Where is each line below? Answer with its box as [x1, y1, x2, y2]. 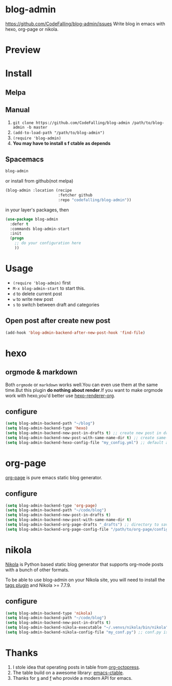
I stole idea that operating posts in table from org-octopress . [12, 664, 140, 670]
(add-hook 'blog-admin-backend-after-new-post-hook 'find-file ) [5, 330, 145, 335]
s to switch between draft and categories [12, 301, 100, 308]
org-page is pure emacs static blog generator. [5, 474, 102, 480]
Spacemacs [5, 155, 44, 164]
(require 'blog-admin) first [12, 279, 71, 286]
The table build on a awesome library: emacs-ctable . [12, 670, 124, 676]
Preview [5, 44, 41, 56]
